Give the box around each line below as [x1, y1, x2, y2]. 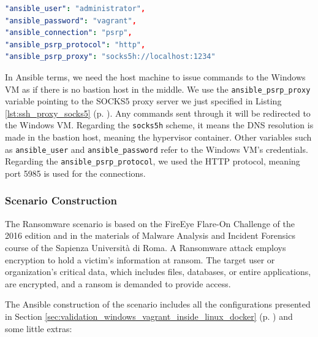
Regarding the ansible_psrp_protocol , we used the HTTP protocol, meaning [5, 155, 300, 168]
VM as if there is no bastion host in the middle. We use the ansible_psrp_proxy [5, 82, 311, 95]
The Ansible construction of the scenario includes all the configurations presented [5, 298, 311, 311]
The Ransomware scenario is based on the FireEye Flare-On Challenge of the [5, 217, 295, 230]
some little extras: [5, 322, 72, 335]
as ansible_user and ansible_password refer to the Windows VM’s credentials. [5, 142, 308, 155]
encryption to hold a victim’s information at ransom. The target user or [5, 253, 275, 266]
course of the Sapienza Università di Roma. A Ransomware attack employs [5, 241, 286, 254]
